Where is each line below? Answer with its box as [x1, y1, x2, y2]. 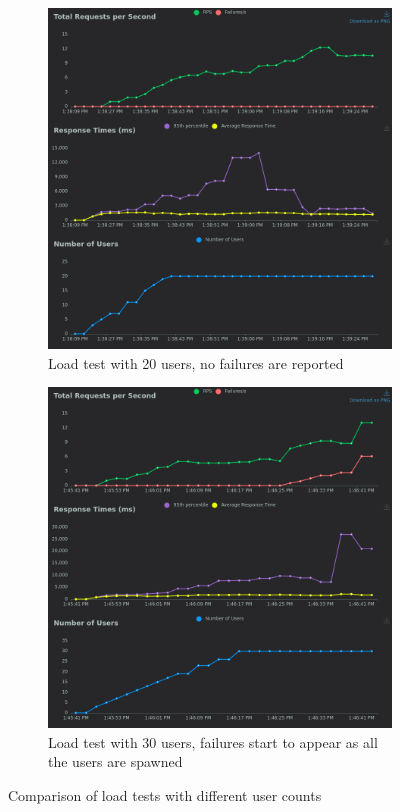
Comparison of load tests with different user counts [8, 784, 322, 805]
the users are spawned [48, 751, 183, 772]
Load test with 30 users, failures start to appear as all [48, 731, 378, 752]
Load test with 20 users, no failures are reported [48, 352, 344, 373]
